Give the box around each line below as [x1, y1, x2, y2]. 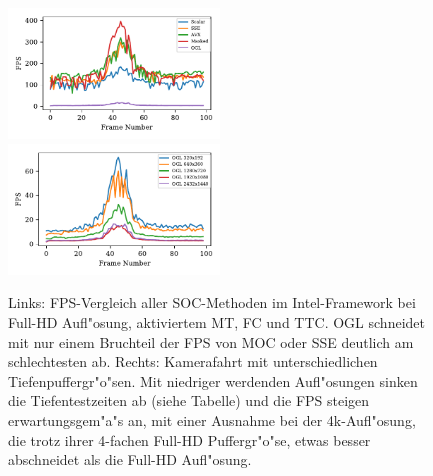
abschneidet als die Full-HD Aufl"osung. [8, 449, 252, 470]
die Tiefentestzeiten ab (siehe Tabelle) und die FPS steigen [8, 390, 370, 411]
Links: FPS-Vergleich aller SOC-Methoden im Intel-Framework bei [8, 292, 416, 313]
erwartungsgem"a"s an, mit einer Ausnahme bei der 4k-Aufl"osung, [8, 409, 416, 430]
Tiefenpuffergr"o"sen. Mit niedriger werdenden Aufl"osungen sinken [8, 370, 418, 391]
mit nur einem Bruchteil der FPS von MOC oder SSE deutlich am [8, 331, 414, 352]
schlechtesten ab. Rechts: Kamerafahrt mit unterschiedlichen [8, 351, 378, 372]
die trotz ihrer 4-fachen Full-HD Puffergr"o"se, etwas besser [8, 429, 371, 450]
